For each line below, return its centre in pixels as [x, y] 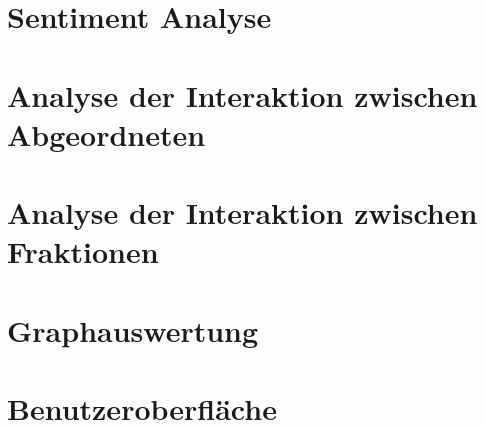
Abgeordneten [106, 133]
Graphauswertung [133, 329]
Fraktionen [83, 251]
